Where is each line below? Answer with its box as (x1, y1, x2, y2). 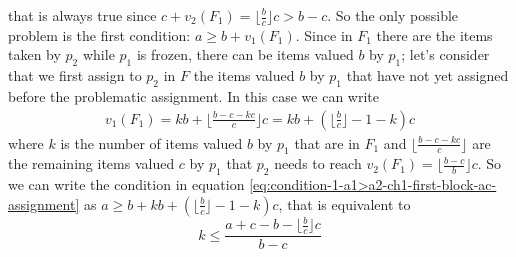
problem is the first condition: (8, 24, 191, 45)
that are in (294, 132, 360, 153)
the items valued (193, 65, 295, 86)
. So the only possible (327, 5, 459, 25)
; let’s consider (401, 44, 490, 65)
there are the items (376, 24, 493, 45)
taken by (8, 44, 61, 65)
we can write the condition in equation (8, 174, 245, 195)
